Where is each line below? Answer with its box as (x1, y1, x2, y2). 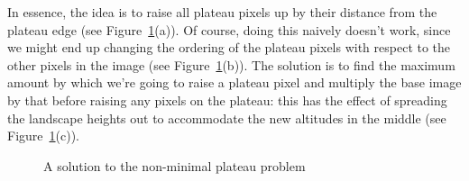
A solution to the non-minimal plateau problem (43, 156, 306, 175)
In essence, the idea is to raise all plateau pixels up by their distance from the (7, 3, 437, 21)
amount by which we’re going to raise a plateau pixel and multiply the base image (7, 73, 462, 92)
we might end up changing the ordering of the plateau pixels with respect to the (7, 38, 451, 57)
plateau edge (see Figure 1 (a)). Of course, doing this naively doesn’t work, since (7, 20, 451, 39)
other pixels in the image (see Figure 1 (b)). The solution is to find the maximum (7, 55, 455, 74)
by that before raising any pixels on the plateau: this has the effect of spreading (7, 90, 447, 109)
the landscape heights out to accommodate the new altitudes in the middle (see (7, 108, 446, 127)
